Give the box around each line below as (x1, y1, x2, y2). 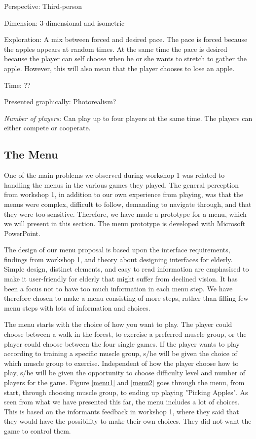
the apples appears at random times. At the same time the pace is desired (4, 43, 227, 54)
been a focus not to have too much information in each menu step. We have (4, 283, 233, 293)
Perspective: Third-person (4, 1, 82, 11)
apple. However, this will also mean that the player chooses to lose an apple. (4, 63, 235, 73)
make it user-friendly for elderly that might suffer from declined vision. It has (4, 274, 238, 284)
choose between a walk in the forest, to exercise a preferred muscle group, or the (4, 329, 247, 339)
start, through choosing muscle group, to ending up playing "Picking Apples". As (4, 387, 248, 397)
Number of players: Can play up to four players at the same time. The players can (4, 113, 253, 123)
